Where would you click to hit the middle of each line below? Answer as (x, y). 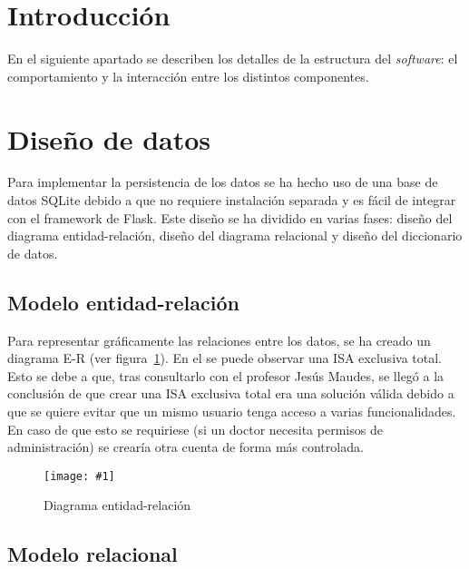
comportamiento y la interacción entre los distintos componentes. (188, 76)
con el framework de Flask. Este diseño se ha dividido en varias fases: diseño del (230, 217)
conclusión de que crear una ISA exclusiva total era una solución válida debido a (231, 393)
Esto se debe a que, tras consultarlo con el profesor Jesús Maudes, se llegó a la (226, 375)
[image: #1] (79, 476)
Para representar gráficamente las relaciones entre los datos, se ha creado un (219, 340)
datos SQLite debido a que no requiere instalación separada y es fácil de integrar (232, 200)
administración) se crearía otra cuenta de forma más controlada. (186, 447)
